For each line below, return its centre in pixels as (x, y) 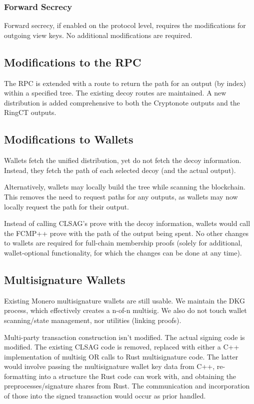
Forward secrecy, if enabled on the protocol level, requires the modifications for (125, 25)
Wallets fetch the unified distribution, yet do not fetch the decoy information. (123, 160)
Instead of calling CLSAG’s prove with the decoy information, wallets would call (127, 223)
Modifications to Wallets (69, 139)
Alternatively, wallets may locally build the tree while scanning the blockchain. (125, 187)
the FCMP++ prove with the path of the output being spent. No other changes (126, 233)
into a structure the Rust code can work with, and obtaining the (137, 376)
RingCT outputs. (30, 112)
